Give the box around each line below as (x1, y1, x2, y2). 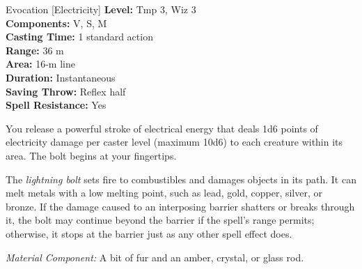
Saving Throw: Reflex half (6, 84, 126, 98)
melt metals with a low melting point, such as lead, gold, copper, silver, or (6, 185, 323, 200)
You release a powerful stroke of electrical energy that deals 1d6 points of (6, 121, 318, 135)
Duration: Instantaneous (6, 70, 116, 84)
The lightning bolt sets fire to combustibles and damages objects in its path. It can (6, 171, 356, 186)
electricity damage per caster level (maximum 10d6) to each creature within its (6, 134, 343, 149)
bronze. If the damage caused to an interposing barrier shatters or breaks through (6, 199, 355, 213)
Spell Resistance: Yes (6, 98, 107, 112)
